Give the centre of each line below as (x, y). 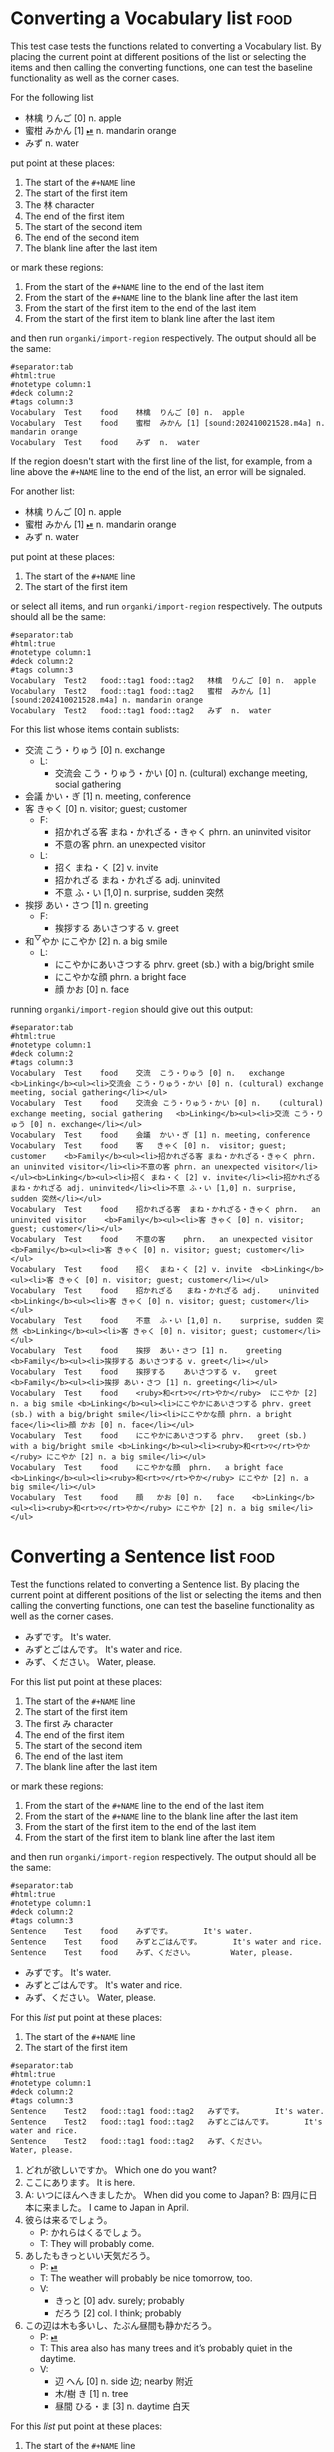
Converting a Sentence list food (143, 1556)
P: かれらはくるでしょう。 (93, 2232)
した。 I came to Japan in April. (124, 2207)
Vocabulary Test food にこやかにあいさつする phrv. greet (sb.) (159, 1435)
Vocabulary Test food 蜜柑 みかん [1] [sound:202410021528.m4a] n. (168, 423)
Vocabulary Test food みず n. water (105, 442)
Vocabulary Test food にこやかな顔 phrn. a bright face (147, 1467)
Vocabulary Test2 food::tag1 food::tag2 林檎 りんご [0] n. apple (163, 680)
